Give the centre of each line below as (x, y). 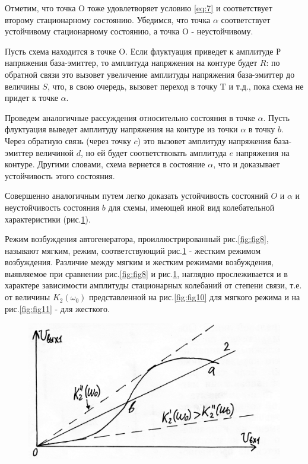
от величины (28, 297)
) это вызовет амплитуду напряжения (204, 140)
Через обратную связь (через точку (68, 140)
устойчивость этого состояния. (60, 175)
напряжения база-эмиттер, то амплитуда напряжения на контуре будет (131, 63)
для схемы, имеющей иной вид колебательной (191, 207)
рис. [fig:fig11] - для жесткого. (57, 308)
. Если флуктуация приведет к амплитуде (199, 51)
